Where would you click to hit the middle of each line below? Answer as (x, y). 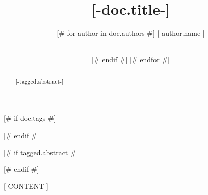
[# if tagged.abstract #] (41, 152)
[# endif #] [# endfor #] (131, 60)
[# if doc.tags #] (30, 118)
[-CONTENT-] (26, 186)
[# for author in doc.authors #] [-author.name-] (131, 33)
